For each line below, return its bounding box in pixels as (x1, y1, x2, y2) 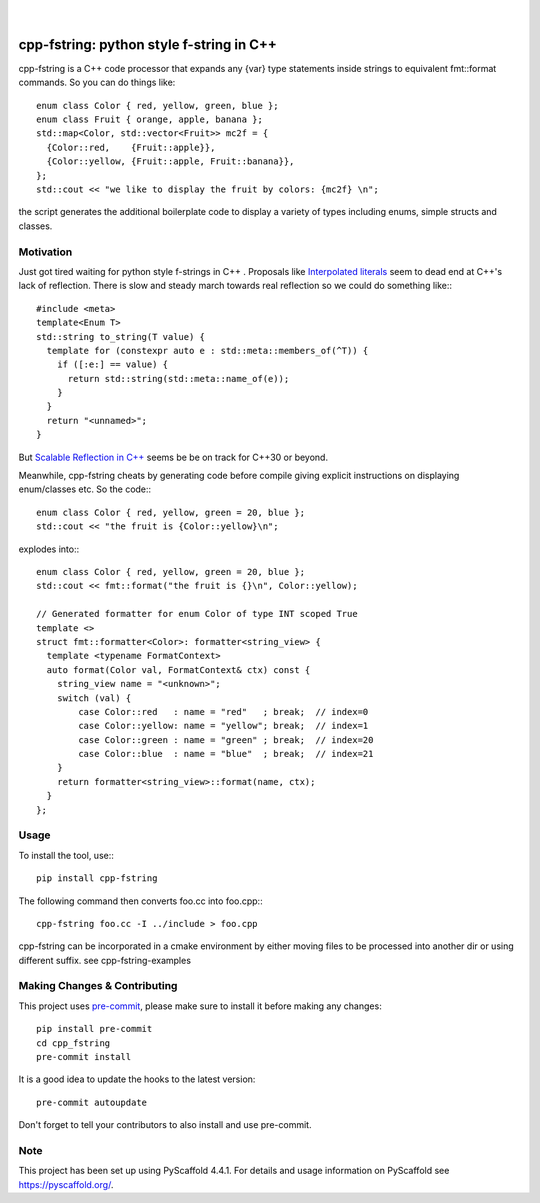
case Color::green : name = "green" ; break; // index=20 (78, 734, 374, 745)
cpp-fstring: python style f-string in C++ (18, 36, 277, 53)
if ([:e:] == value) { (56, 359, 169, 370)
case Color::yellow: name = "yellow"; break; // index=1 (78, 720, 369, 732)
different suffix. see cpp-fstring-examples (18, 954, 192, 966)
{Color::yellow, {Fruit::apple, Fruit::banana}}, (46, 156, 295, 167)
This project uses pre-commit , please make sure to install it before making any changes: (18, 1000, 382, 1012)
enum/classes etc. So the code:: (18, 483, 152, 495)
